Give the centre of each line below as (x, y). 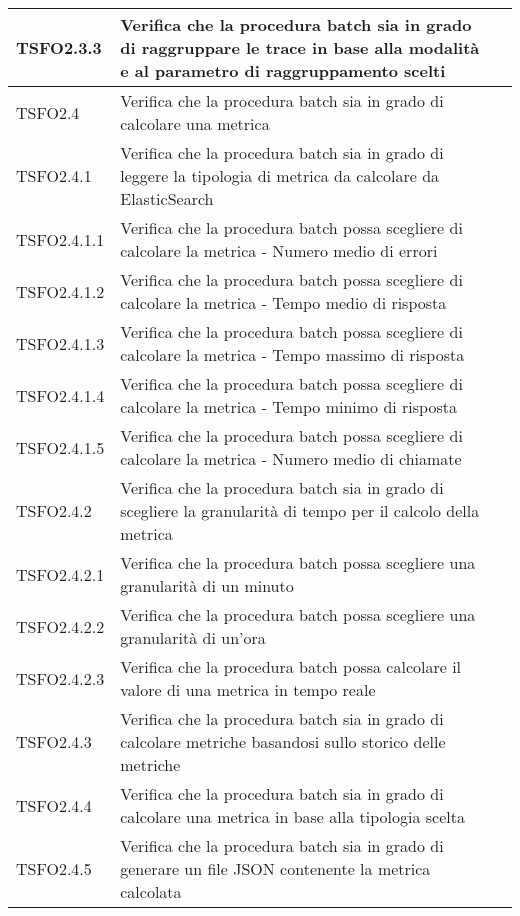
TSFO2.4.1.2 (60, 291)
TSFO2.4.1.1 (60, 239)
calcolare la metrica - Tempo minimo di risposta (288, 406)
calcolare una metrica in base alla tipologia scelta (292, 816)
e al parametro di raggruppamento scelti (283, 70)
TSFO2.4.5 (54, 868)
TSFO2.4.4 (54, 805)
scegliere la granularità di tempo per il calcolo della (300, 510)
